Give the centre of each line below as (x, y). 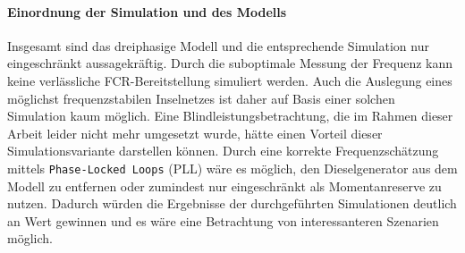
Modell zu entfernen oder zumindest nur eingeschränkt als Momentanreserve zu (224, 186)
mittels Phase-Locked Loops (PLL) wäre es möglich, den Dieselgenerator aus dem (232, 168)
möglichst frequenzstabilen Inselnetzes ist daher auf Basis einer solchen (201, 98)
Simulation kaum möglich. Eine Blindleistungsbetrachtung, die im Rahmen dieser (230, 116)
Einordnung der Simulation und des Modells (147, 11)
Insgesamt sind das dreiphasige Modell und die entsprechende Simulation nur (218, 45)
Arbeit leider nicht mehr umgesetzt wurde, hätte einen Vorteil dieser (195, 133)
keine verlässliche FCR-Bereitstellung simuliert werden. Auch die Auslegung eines (230, 80)
